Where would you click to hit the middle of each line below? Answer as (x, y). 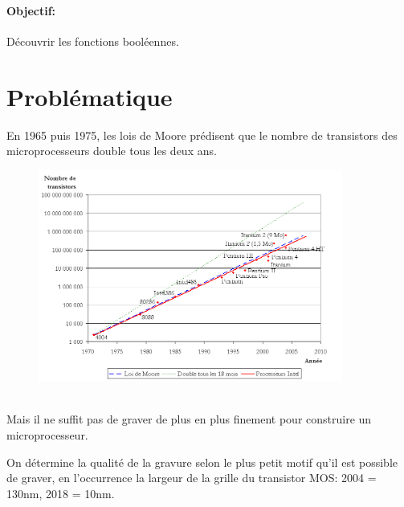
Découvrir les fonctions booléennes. (93, 41)
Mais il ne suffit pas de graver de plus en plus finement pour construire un (189, 419)
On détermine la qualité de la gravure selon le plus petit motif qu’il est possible (202, 462)
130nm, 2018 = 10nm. (61, 493)
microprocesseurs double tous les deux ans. (112, 151)
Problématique (90, 96)
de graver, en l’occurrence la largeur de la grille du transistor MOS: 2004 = (192, 478)
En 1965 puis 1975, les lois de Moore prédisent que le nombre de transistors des (202, 135)
